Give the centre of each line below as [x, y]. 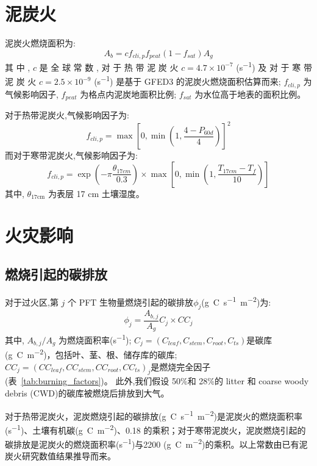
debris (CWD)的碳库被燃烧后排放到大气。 [87, 393]
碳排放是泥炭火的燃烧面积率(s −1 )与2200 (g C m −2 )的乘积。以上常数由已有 [152, 443]
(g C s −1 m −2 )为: [236, 301]
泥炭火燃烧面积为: [40, 43]
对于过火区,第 [32, 302]
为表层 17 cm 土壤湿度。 [96, 193]
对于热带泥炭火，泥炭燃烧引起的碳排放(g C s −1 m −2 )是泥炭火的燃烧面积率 [154, 415]
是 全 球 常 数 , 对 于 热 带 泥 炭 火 [109, 67]
